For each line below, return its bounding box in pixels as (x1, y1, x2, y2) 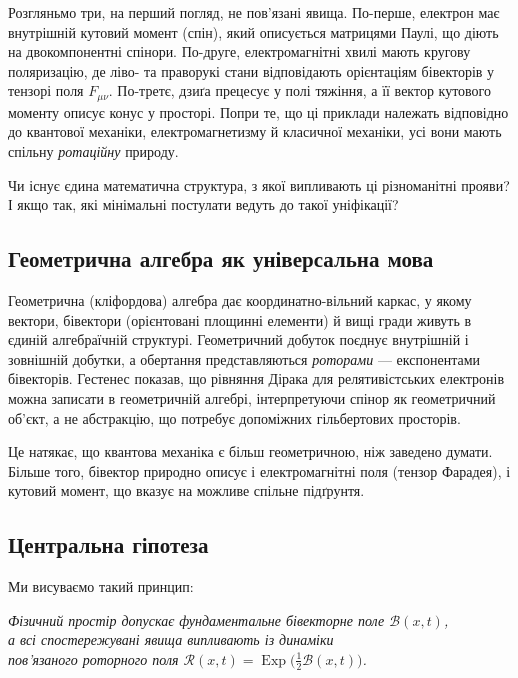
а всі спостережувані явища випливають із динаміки (8, 629, 334, 650)
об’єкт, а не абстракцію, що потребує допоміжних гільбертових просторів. (8, 407, 461, 428)
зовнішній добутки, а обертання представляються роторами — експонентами (8, 348, 480, 369)
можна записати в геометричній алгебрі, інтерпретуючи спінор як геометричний (8, 387, 496, 408)
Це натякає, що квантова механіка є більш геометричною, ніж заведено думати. (8, 441, 493, 462)
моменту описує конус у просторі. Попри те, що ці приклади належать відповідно (8, 101, 509, 122)
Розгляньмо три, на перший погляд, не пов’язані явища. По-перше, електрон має (8, 2, 500, 22)
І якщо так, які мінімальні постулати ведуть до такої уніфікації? (8, 194, 399, 215)
